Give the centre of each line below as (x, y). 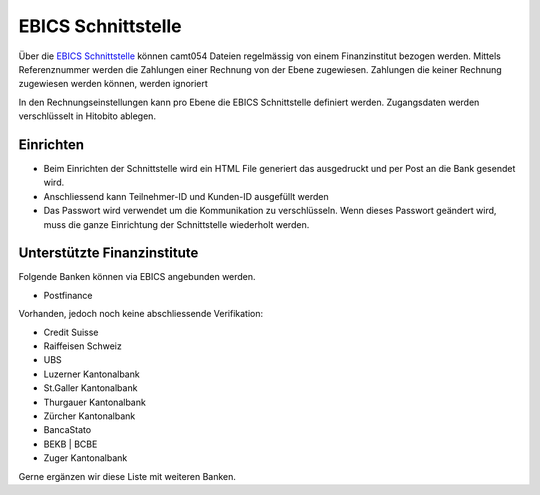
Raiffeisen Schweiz (82, 346)
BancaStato (67, 430)
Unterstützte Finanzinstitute (108, 253)
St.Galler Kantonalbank (90, 388)
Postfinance (68, 295)
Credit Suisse (71, 332)
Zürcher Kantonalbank (89, 416)
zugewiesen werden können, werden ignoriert (113, 84)
